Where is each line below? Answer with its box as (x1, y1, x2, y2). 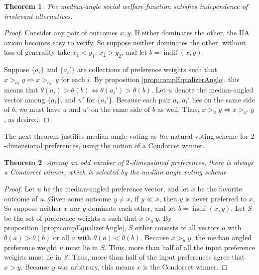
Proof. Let (4, 183, 35, 193)
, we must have (14, 104, 61, 114)
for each (61, 74, 85, 84)
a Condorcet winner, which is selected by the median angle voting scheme (4, 167, 227, 177)
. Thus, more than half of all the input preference (104, 242, 255, 252)
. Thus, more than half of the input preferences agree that (68, 252, 245, 262)
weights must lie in (4, 252, 61, 262)
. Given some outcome (43, 193, 112, 203)
